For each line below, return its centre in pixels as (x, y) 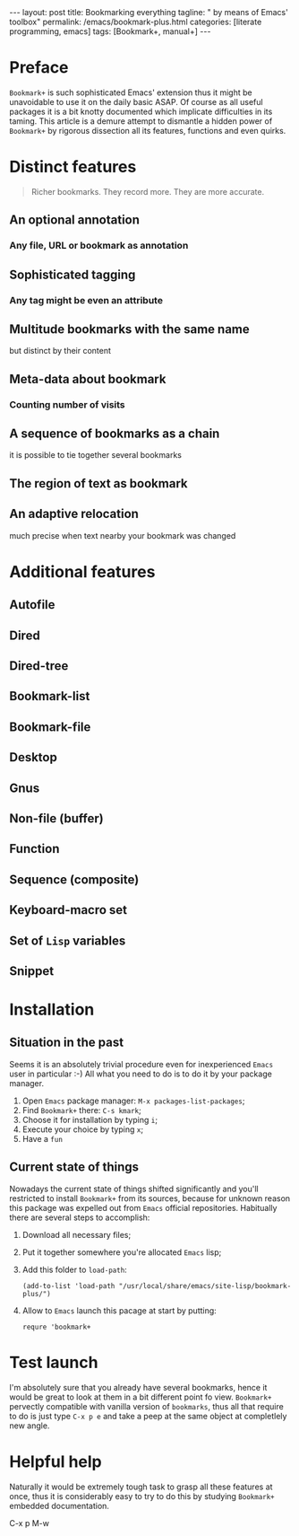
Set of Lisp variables (68, 940)
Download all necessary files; (77, 1234)
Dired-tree (39, 666)
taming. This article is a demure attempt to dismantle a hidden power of (141, 121)
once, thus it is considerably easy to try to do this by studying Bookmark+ (142, 1496)
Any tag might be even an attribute (86, 300)
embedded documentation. (60, 1505)
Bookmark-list (50, 696)
